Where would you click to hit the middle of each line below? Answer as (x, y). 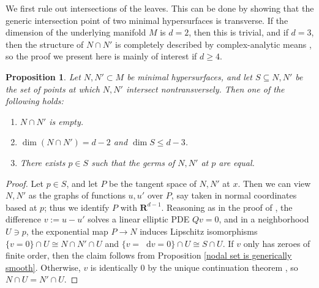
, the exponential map (67, 231)
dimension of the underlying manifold (76, 32)
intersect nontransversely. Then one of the (205, 89)
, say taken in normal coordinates (234, 195)
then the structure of (45, 44)
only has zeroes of (277, 243)
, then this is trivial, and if (238, 32)
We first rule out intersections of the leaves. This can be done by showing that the (160, 8)
